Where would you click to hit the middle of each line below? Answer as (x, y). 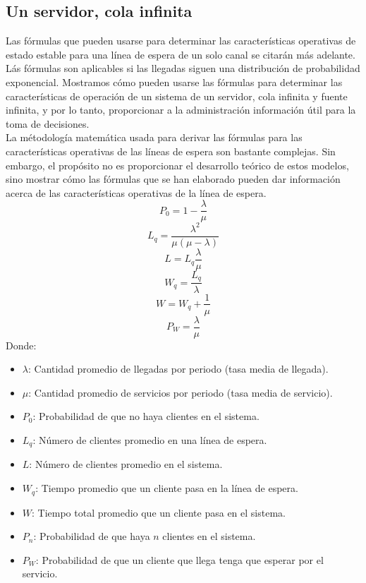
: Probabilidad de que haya (92, 536)
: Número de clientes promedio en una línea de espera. (150, 440)
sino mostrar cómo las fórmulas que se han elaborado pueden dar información (173, 179)
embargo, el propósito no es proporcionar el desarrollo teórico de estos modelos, (177, 165)
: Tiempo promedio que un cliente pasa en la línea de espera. (167, 488)
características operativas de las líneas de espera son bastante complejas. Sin (171, 151)
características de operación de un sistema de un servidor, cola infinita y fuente (177, 96)
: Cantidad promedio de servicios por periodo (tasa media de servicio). (181, 392)
